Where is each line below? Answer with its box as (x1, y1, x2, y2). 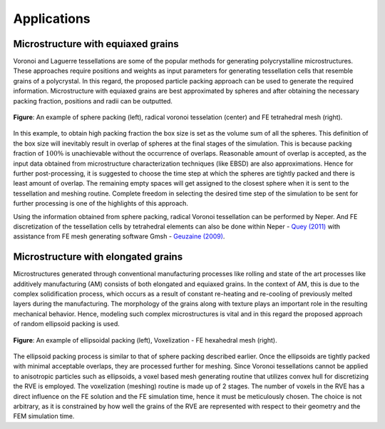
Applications (13, 11, 91, 26)
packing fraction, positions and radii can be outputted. (13, 96, 173, 105)
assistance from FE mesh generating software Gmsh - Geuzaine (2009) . (13, 232, 225, 241)
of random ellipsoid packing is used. (13, 320, 120, 328)
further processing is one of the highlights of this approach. (13, 199, 189, 208)
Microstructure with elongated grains (13, 251, 183, 263)
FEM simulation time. (13, 412, 75, 420)
